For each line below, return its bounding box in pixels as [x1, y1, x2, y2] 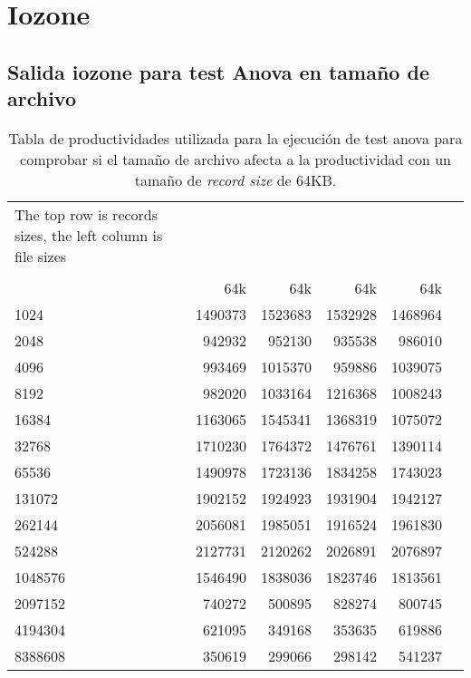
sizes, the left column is [14, 224, 163, 246]
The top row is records [14, 203, 159, 225]
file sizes [14, 245, 67, 266]
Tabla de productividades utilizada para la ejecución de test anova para [8, 127, 463, 149]
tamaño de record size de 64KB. [134, 169, 337, 190]
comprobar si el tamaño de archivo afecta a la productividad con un [20, 148, 451, 169]
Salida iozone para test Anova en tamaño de [7, 57, 429, 85]
